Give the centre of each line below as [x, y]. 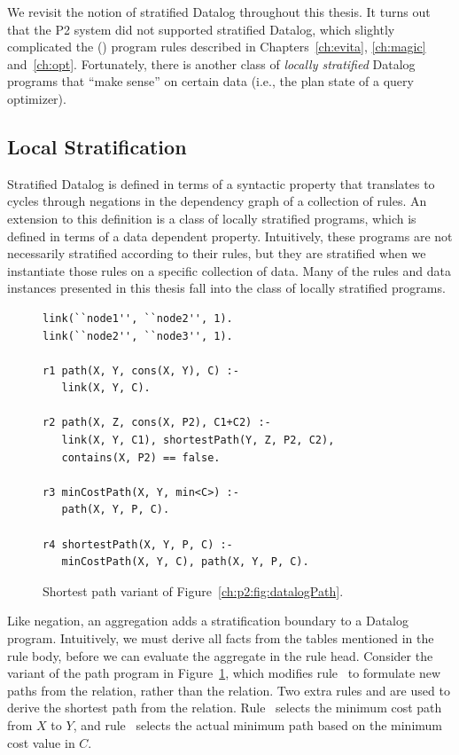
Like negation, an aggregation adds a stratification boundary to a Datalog [208, 621]
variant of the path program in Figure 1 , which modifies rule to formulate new [224, 673]
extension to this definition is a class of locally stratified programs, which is [212, 218]
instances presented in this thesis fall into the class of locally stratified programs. [226, 288]
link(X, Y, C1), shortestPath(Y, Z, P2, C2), [198, 440]
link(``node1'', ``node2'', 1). [138, 318]
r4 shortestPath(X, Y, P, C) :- [138, 544]
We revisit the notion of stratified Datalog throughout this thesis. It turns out [219, 12]
